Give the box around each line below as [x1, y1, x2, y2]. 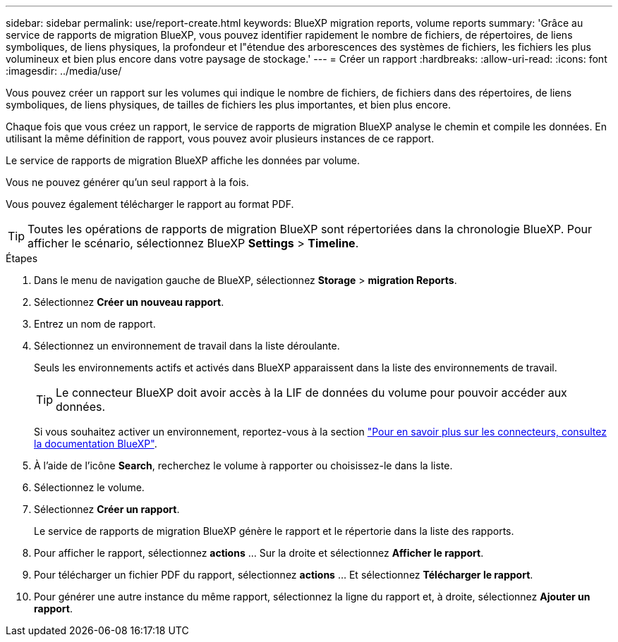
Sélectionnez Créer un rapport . [34, 503, 180, 515]
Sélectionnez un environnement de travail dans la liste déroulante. [34, 340, 340, 352]
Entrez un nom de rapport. [34, 318, 156, 330]
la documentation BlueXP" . [34, 438, 157, 450]
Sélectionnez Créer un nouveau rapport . [34, 296, 224, 308]
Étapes [6, 252, 38, 264]
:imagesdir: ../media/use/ [6, 65, 122, 77]
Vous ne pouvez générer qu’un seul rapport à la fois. [6, 176, 249, 188]
